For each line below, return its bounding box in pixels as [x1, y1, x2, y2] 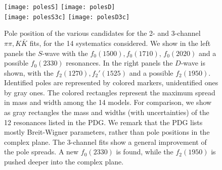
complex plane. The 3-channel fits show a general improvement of [4, 136, 207, 147]
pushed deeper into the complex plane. [4, 156, 124, 167]
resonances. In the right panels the [66, 58, 173, 68]
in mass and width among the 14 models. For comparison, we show [4, 97, 212, 107]
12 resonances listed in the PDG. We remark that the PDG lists [4, 117, 203, 127]
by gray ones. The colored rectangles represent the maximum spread [4, 87, 215, 97]
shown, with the [4, 67, 54, 78]
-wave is [181, 58, 205, 68]
